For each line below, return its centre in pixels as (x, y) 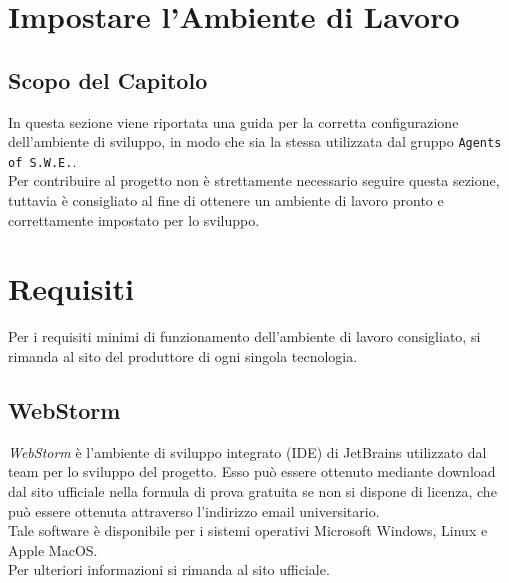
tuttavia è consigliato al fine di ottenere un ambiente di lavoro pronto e (226, 200)
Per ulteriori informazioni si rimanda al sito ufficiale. (169, 569)
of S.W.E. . (42, 160)
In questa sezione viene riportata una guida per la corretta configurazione (233, 121)
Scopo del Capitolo (108, 79)
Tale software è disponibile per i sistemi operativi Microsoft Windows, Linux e (248, 530)
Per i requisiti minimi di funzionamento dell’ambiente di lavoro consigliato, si (244, 336)
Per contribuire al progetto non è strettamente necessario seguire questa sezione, (254, 180)
